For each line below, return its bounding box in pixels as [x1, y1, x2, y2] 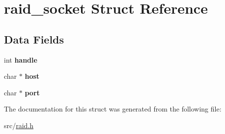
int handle [4, 54, 37, 65]
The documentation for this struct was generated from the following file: [4, 104, 222, 114]
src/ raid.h [4, 120, 34, 130]
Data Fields [4, 31, 64, 46]
